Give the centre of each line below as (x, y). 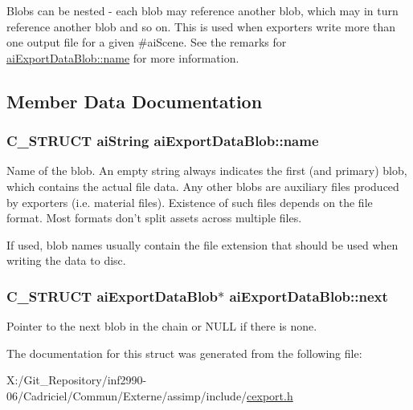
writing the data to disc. (66, 260)
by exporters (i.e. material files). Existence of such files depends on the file (190, 202)
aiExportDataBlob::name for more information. (123, 57)
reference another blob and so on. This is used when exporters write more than (201, 26)
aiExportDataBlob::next (309, 296)
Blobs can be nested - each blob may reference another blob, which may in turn (202, 10)
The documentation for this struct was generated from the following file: (184, 353)
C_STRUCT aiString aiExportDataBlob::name (163, 141)
